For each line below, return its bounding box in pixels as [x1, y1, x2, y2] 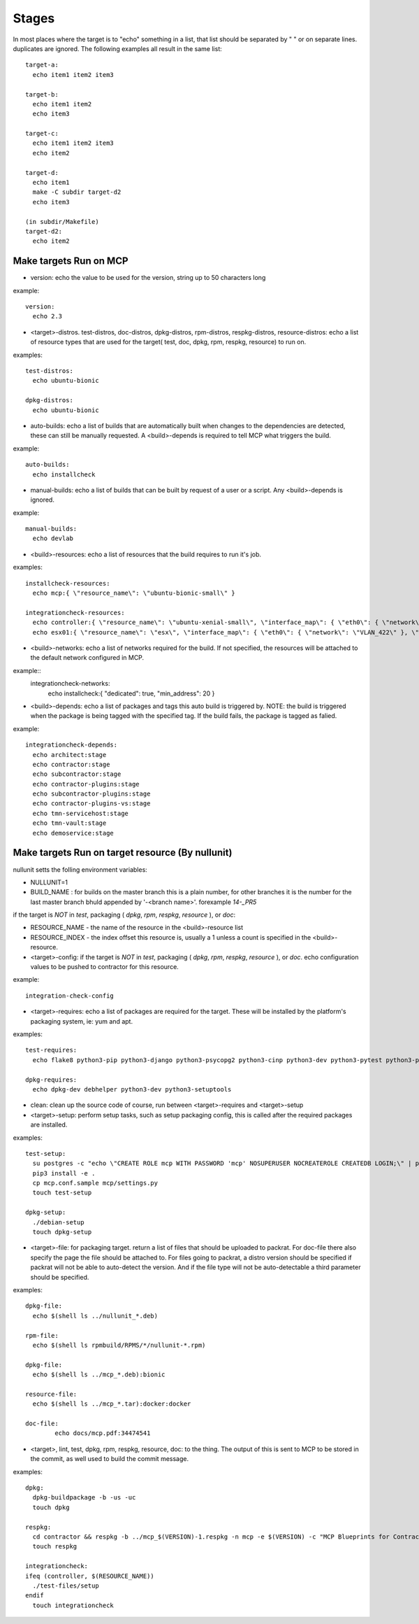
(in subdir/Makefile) [25, 218, 99, 225]
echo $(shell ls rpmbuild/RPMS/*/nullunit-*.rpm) [32, 1341, 206, 1349]
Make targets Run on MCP [13, 255, 128, 267]
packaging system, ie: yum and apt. [30, 1017, 133, 1025]
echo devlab [32, 535, 73, 542]
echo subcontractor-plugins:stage [32, 790, 151, 798]
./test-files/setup [32, 1581, 99, 1590]
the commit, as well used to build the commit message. [30, 1455, 189, 1463]
